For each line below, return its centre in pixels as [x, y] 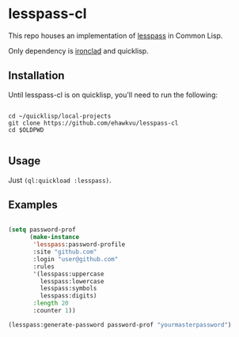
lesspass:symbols [68, 289]
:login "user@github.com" [76, 259]
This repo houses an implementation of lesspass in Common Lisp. [116, 36]
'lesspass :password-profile [79, 245]
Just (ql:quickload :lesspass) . [60, 180]
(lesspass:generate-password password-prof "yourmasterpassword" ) [120, 324]
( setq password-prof [42, 230]
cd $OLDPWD [26, 130]
